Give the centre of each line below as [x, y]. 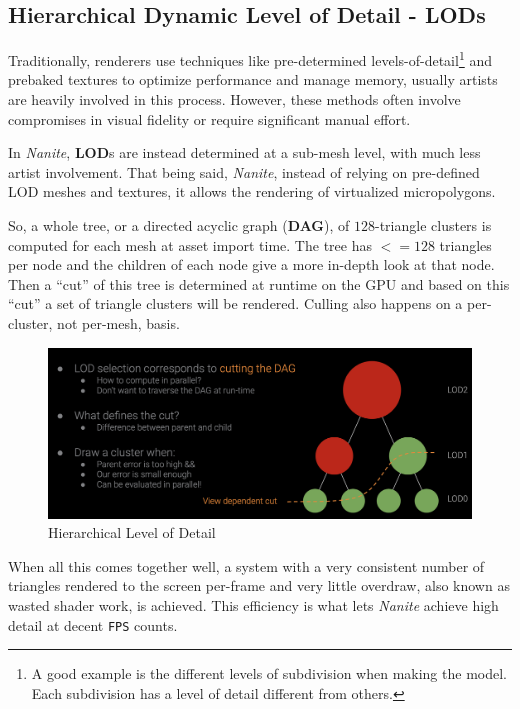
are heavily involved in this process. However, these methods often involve [234, 99]
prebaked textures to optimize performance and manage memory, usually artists [253, 79]
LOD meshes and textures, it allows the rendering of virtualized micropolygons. [252, 191]
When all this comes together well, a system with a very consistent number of [246, 565]
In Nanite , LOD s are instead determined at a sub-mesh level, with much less [244, 152]
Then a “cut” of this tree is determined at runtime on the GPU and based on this [259, 283]
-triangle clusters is [433, 225]
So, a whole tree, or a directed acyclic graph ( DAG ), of [179, 225]
